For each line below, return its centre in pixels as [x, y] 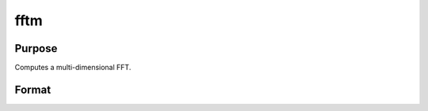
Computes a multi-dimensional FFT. [73, 68]
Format [33, 89]
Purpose [36, 48]
